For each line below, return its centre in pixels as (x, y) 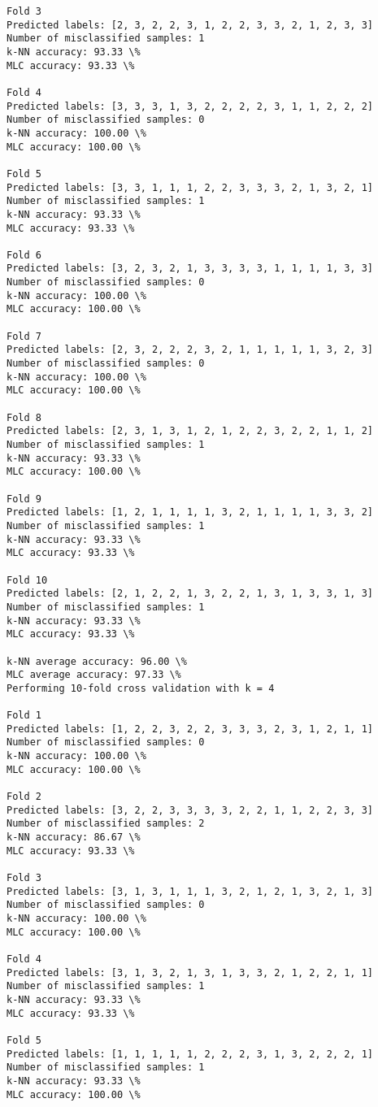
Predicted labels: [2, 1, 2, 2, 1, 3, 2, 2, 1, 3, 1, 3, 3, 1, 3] (190, 594)
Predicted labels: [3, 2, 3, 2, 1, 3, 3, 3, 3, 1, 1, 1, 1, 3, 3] (190, 269)
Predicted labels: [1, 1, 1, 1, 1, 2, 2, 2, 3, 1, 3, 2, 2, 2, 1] (190, 1054)
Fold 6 (24, 255)
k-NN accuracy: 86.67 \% (74, 838)
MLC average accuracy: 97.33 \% (94, 675)
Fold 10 (27, 580)
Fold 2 (24, 797)
